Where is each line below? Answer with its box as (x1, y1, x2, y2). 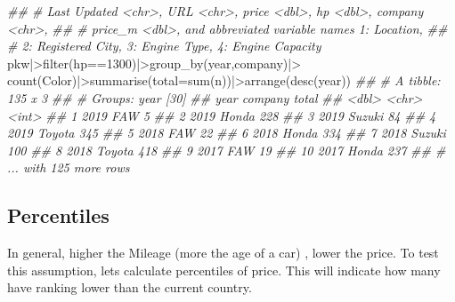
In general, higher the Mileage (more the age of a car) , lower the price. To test (7, 243, 439, 262)
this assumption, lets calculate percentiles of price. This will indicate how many (7, 260, 441, 279)
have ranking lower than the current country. (7, 278, 252, 297)
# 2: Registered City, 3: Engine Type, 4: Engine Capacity (7, 36, 321, 55)
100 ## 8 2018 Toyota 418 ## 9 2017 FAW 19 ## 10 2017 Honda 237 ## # (7, 140, 446, 159)
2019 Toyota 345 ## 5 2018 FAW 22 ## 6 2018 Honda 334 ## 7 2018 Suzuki (7, 123, 446, 142)
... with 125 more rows (7, 158, 130, 177)
